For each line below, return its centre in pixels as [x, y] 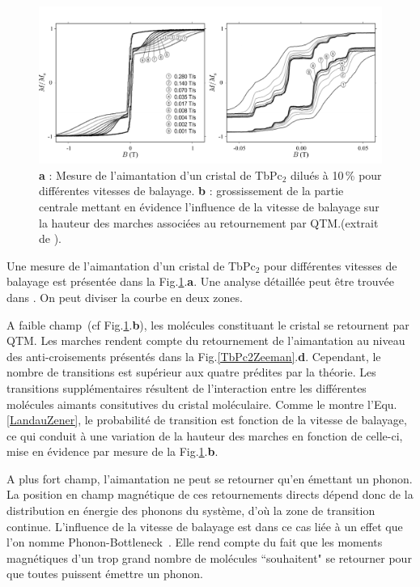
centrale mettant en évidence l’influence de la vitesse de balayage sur [209, 206]
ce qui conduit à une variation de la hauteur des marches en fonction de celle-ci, [205, 435]
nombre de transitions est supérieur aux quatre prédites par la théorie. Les [191, 372]
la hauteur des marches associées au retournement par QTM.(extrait [209, 222]
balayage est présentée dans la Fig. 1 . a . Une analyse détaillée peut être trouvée [200, 281]
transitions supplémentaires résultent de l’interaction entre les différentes [187, 387]
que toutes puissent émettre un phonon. [105, 574]
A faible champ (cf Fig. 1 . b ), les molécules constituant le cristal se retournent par [208, 324]
